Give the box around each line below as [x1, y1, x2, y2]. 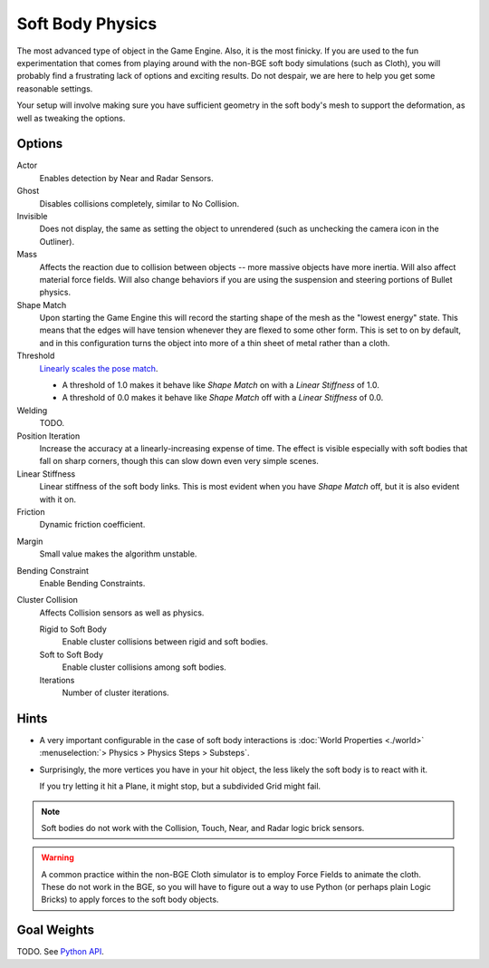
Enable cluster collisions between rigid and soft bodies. [62, 636, 269, 647]
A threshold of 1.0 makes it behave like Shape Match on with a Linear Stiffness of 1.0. [62, 380, 379, 391]
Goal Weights [16, 923, 95, 938]
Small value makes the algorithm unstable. [39, 548, 197, 559]
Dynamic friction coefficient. [39, 519, 146, 530]
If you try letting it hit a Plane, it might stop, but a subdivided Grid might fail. [39, 780, 321, 792]
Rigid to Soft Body [39, 624, 108, 634]
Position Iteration [16, 431, 81, 441]
